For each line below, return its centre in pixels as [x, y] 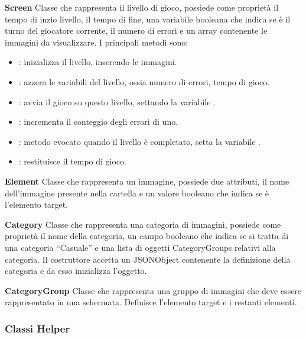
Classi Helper [38, 328]
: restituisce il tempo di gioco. [72, 161]
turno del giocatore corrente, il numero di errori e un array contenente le [136, 30]
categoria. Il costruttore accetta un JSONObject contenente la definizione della [148, 259]
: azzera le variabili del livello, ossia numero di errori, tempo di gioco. [144, 81]
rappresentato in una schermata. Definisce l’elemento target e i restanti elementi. [151, 302]
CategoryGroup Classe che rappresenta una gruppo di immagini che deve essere [153, 290]
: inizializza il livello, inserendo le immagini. [98, 62]
